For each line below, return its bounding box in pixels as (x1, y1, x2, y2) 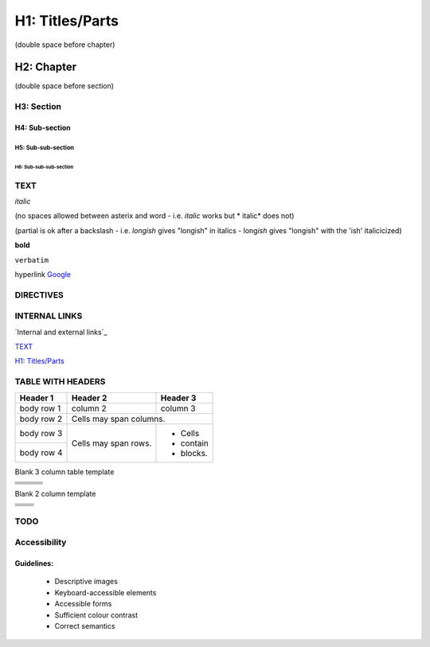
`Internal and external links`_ (14, 327, 107, 337)
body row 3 (19, 428, 63, 439)
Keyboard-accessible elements (54, 587, 157, 597)
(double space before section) (14, 81, 115, 91)
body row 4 (19, 446, 63, 458)
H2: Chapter (14, 60, 77, 74)
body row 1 (19, 403, 61, 414)
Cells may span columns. (71, 413, 166, 424)
